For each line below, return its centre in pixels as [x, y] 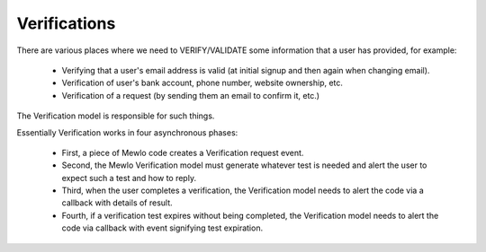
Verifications [66, 23]
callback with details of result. [117, 203]
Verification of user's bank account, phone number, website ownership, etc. [202, 83]
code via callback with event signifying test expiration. [162, 228]
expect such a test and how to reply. [129, 178]
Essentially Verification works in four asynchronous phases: [127, 132]
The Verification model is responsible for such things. [116, 116]
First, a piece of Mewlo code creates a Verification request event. [183, 152]
